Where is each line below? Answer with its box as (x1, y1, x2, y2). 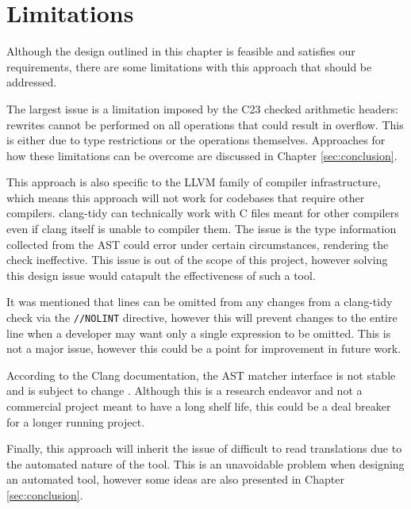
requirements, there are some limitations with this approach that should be (6, 58, 372, 75)
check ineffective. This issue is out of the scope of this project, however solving (6, 251, 388, 268)
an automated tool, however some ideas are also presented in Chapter (6, 471, 344, 488)
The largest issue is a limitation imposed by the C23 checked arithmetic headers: (6, 100, 399, 117)
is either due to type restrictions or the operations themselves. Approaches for (6, 132, 386, 148)
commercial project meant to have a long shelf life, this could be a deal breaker (6, 398, 391, 415)
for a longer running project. (6, 413, 145, 430)
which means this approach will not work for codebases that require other (6, 189, 365, 205)
